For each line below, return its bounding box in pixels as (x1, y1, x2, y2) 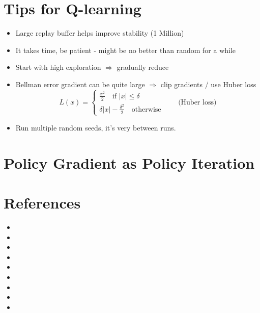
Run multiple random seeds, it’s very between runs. (15, 122, 176, 133)
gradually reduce (117, 62, 169, 72)
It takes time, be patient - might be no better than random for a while (15, 44, 236, 55)
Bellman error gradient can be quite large (15, 79, 145, 89)
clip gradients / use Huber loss (160, 79, 256, 89)
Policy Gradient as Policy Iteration (4, 152, 255, 173)
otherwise (131, 106, 161, 113)
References (4, 192, 81, 213)
